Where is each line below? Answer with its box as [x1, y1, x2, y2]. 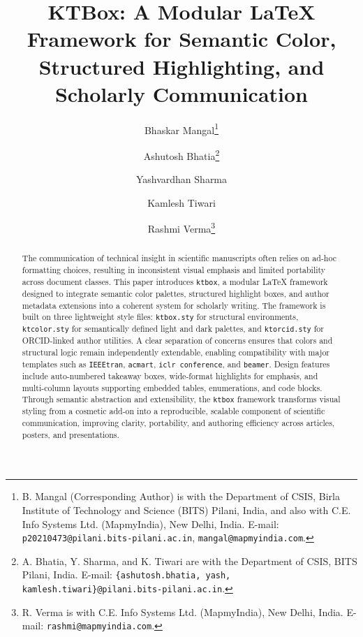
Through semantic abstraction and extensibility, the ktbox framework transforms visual [22, 393, 341, 405]
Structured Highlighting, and [38, 52, 325, 80]
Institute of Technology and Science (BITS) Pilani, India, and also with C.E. [22, 502, 351, 517]
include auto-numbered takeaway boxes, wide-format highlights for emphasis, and [22, 369, 318, 381]
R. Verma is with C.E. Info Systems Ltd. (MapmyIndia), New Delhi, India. [22, 604, 343, 619]
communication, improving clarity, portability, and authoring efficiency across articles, [22, 417, 335, 429]
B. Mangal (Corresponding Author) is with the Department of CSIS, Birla [22, 489, 340, 504]
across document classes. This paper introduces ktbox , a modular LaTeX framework [22, 275, 328, 287]
